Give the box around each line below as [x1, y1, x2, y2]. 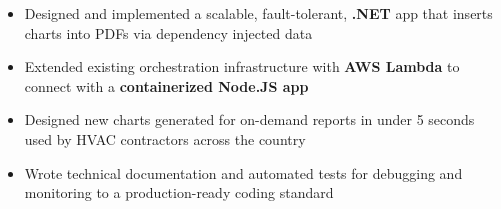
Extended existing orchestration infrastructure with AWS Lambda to [24, 56, 460, 77]
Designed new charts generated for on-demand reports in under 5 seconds [24, 109, 475, 130]
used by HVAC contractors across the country [24, 128, 306, 149]
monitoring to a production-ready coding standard [24, 182, 334, 203]
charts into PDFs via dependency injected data [24, 22, 313, 43]
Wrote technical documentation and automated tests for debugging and [24, 162, 463, 183]
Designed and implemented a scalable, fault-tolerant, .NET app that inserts [24, 3, 493, 23]
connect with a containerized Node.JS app [24, 75, 309, 96]
